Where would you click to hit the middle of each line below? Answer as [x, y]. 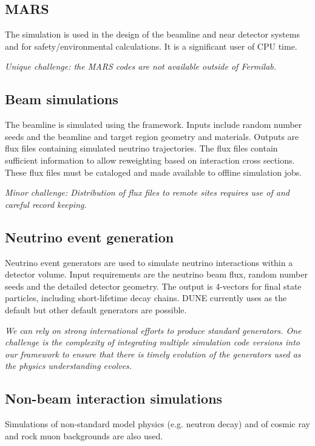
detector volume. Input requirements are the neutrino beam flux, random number [156, 274]
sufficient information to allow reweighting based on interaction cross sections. [150, 160]
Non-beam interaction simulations [114, 398]
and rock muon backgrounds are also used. [84, 435]
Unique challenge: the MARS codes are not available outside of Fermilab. [141, 66]
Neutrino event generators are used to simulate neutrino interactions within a [149, 262]
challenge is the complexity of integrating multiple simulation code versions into [153, 342]
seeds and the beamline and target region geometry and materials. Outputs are [152, 136]
